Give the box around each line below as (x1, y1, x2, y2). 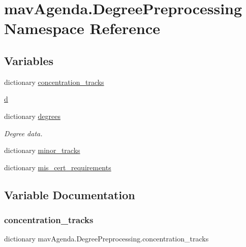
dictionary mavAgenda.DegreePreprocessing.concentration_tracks (4, 233, 209, 244)
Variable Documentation (4, 187, 135, 202)
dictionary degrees (4, 110, 60, 121)
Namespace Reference (4, 18, 160, 39)
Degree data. (4, 128, 43, 138)
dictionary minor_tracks (4, 145, 80, 156)
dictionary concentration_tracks (4, 76, 104, 87)
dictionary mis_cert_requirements (4, 162, 111, 172)
